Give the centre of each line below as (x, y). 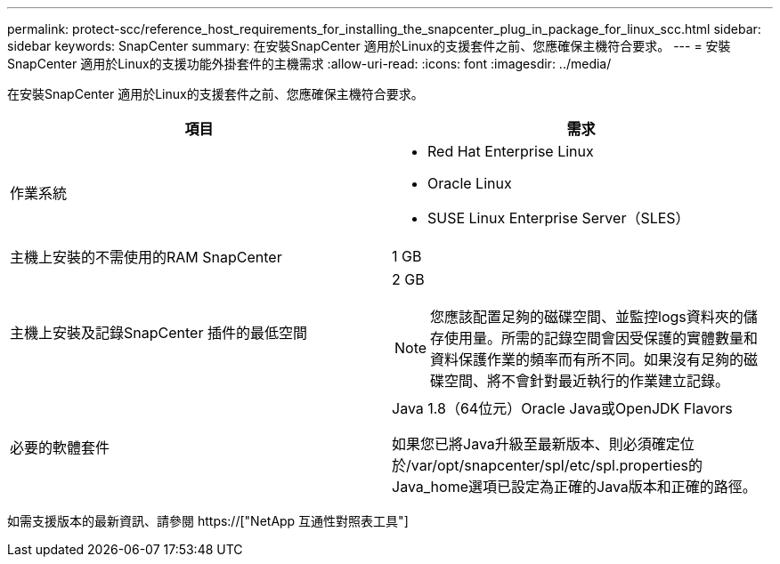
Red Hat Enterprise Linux (511, 151)
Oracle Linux (470, 183)
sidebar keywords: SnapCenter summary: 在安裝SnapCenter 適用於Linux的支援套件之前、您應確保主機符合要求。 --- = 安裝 (369, 46)
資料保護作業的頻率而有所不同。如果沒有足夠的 (587, 359)
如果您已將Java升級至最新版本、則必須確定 (536, 444)
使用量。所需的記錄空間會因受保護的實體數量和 (601, 338)
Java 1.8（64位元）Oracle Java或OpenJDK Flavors (562, 408)
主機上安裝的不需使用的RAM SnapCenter (146, 257)
